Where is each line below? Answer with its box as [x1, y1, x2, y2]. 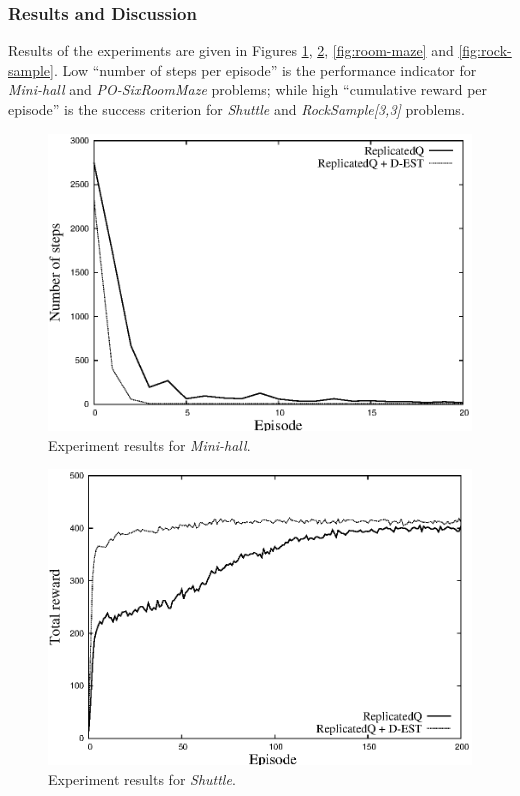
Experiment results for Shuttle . [48, 769, 236, 789]
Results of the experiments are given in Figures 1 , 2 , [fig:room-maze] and [8, 40, 454, 61]
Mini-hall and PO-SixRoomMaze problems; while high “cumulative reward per [8, 79, 488, 100]
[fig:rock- [458, 40, 512, 61]
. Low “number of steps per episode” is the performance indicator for [53, 59, 477, 80]
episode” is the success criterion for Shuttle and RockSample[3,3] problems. [8, 99, 465, 119]
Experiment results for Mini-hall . [48, 434, 251, 455]
